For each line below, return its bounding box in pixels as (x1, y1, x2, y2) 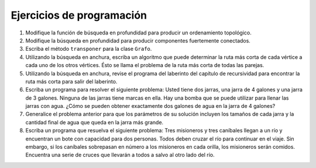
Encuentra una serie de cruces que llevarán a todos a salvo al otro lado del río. (25, 152, 215, 159)
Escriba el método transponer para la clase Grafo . (25, 45, 152, 52)
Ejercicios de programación (11, 9, 147, 22)
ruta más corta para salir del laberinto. (25, 78, 118, 85)
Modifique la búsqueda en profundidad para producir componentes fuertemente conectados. (25, 37, 251, 44)
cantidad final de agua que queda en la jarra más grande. (25, 118, 164, 125)
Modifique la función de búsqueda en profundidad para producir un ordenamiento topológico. (25, 29, 252, 36)
